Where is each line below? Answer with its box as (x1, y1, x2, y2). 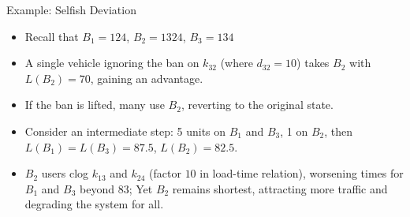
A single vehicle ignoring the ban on (24, 54, 199, 71)
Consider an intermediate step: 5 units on (24, 122, 226, 139)
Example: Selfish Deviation (6, 2, 136, 17)
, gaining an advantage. (90, 69, 203, 86)
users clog (41, 165, 89, 181)
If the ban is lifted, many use (24, 96, 165, 113)
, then (324, 122, 353, 139)
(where (220, 54, 253, 71)
